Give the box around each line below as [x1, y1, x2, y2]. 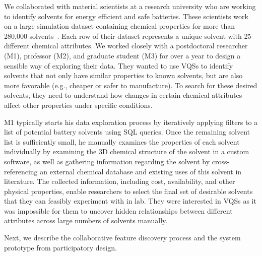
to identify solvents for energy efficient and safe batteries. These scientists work [4, 11, 248, 21]
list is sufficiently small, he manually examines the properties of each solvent [4, 136, 240, 147]
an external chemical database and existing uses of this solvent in [40, 166, 242, 176]
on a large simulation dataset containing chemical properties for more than [4, 21, 235, 31]
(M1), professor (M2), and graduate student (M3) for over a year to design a [4, 50, 241, 60]
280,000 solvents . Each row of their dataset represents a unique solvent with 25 [4, 30, 251, 41]
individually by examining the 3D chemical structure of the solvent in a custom [4, 146, 249, 157]
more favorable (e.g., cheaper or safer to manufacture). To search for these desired [4, 80, 257, 90]
